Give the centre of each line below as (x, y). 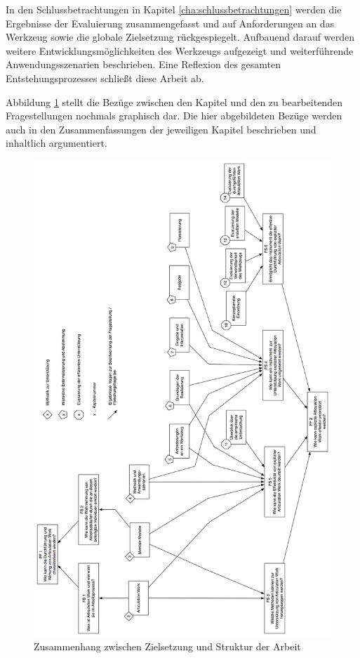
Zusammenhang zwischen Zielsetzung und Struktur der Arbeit (167, 646)
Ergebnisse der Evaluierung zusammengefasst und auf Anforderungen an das (170, 23)
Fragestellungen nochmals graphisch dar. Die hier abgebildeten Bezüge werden (174, 116)
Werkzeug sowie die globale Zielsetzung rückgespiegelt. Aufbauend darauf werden (180, 37)
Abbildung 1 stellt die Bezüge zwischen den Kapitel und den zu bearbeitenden (174, 101)
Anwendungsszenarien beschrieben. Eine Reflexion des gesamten (144, 64)
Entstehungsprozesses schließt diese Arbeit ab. (105, 78)
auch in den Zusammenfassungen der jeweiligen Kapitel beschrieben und (161, 129)
